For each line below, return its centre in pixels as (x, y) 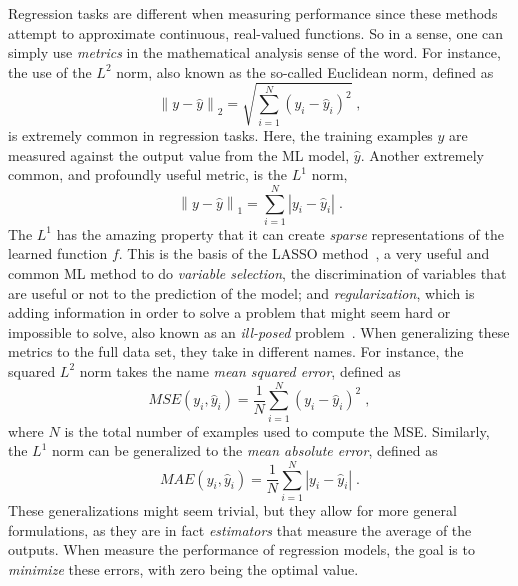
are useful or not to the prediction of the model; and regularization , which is (241, 292)
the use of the (50, 71)
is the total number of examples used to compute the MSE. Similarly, (277, 430)
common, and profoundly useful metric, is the (148, 174)
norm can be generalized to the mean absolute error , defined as (245, 450)
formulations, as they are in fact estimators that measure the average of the (240, 529)
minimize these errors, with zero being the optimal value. (183, 568)
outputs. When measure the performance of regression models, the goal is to (241, 549)
